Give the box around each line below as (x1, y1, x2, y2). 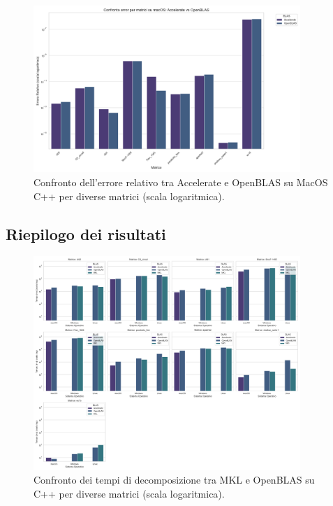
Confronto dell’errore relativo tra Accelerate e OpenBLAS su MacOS (34, 175, 328, 190)
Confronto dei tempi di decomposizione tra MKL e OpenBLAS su (34, 472, 315, 487)
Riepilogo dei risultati (6, 223, 166, 244)
